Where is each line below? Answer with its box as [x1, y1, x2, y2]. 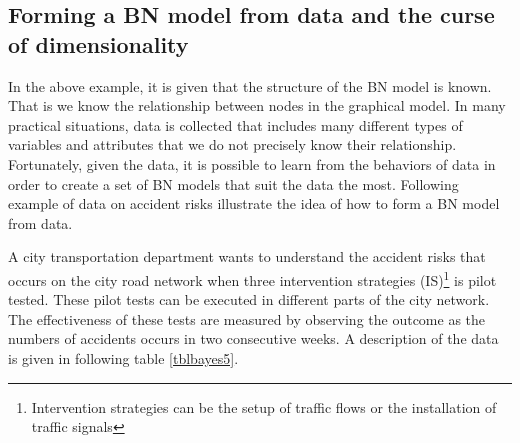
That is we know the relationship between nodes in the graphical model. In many [8, 95, 506, 116]
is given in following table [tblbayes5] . [8, 347, 239, 368]
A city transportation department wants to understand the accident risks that [8, 246, 486, 267]
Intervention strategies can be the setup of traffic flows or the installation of [31, 396, 497, 417]
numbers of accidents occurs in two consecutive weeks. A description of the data [8, 328, 499, 349]
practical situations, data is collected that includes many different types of [8, 114, 463, 135]
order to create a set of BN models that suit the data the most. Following [8, 173, 459, 194]
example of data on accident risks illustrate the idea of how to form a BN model [8, 193, 500, 214]
